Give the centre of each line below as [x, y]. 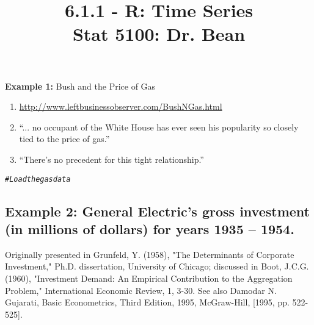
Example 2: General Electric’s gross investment [157, 211]
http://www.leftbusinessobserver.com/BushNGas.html [121, 106]
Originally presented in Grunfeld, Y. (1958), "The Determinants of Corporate [150, 254]
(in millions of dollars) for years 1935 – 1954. [150, 228]
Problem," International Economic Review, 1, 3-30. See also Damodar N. [141, 290]
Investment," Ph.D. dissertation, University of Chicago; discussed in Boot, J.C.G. [157, 266]
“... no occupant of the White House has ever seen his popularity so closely [159, 127]
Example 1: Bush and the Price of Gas [80, 86]
